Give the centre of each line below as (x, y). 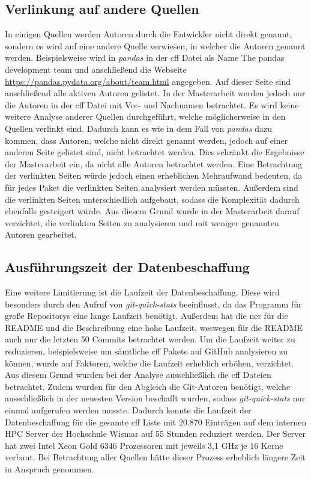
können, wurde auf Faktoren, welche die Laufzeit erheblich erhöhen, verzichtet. (149, 363)
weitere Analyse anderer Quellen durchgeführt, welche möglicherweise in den (145, 116)
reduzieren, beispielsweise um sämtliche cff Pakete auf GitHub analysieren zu (146, 351)
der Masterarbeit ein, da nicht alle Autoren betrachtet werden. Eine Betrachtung (154, 163)
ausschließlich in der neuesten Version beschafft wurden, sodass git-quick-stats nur (155, 398)
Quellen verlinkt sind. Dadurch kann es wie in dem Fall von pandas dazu (139, 128)
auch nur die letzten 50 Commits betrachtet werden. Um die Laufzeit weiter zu (150, 339)
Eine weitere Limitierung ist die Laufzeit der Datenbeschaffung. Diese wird (142, 292)
